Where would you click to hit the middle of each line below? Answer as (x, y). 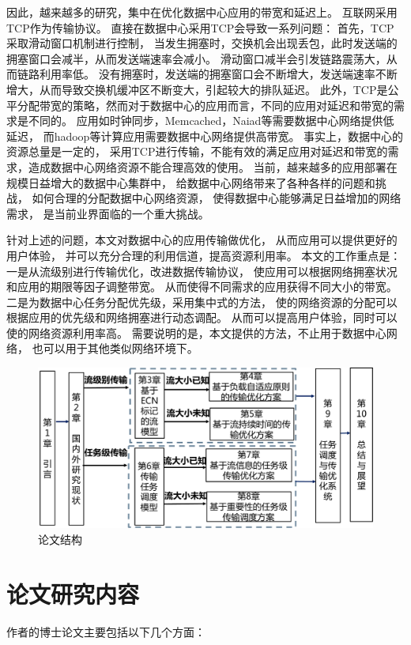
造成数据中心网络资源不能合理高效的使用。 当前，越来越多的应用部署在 (213, 166)
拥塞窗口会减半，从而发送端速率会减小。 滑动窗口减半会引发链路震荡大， (196, 58)
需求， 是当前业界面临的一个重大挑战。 (108, 213)
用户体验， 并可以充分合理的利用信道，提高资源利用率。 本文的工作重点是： (204, 255)
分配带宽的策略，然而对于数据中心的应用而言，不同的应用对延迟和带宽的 (205, 105)
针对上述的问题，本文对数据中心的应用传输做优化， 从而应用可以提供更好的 (202, 240)
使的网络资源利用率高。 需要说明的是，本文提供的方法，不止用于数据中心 (196, 332)
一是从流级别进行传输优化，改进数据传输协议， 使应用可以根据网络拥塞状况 (202, 271)
